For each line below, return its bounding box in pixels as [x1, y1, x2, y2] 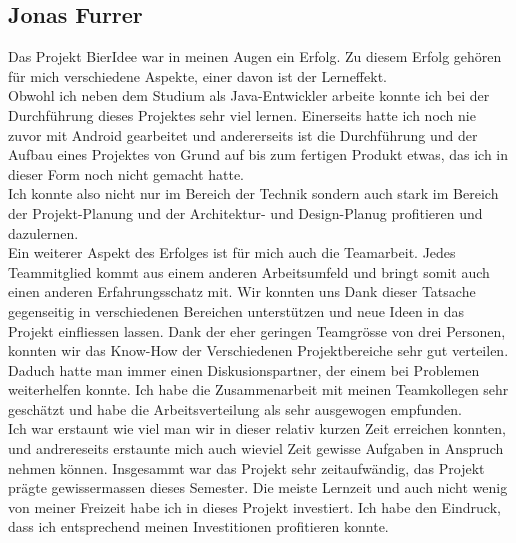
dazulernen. [8, 222, 79, 243]
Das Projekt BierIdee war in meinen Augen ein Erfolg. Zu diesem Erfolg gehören [8, 46, 502, 67]
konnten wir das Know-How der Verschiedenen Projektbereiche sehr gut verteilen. [8, 340, 509, 361]
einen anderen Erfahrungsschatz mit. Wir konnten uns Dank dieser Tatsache [8, 281, 476, 302]
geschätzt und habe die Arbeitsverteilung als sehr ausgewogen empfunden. [8, 398, 462, 419]
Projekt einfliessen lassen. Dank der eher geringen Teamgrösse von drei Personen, [8, 320, 506, 341]
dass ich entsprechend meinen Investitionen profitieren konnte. [8, 516, 389, 537]
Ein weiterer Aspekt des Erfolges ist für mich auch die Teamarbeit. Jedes [8, 242, 456, 263]
